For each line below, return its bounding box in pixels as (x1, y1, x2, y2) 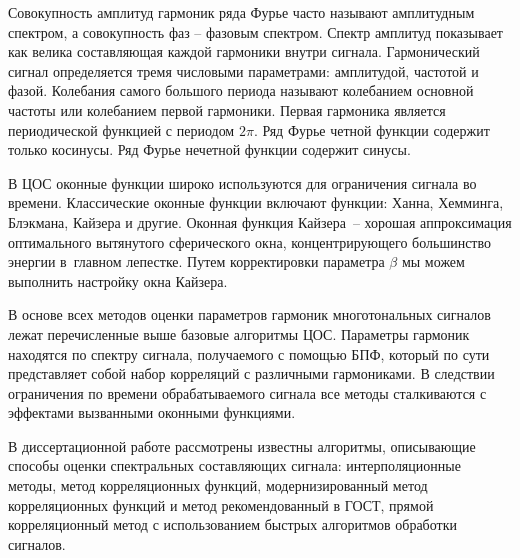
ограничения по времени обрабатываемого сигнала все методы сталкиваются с (8, 382, 487, 403)
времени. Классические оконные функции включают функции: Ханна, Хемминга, (8, 192, 504, 213)
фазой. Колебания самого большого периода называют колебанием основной (8, 80, 474, 101)
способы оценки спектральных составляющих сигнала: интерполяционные (8, 455, 461, 476)
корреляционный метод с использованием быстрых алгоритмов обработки (8, 514, 457, 535)
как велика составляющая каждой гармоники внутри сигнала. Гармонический (8, 41, 480, 62)
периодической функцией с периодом (8, 119, 235, 140)
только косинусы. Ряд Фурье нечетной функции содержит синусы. (8, 139, 411, 160)
